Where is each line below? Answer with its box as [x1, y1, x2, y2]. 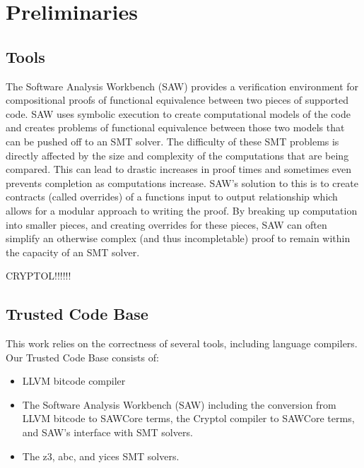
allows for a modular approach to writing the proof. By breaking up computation [6, 203, 358, 217]
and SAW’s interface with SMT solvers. [22, 425, 193, 440]
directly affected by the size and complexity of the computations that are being [6, 148, 349, 162]
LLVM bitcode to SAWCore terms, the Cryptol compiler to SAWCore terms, [22, 411, 355, 426]
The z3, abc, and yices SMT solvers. [22, 448, 180, 463]
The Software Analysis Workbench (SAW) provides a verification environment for [6, 78, 359, 93]
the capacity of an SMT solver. [6, 244, 140, 259]
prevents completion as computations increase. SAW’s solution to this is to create [6, 175, 358, 190]
